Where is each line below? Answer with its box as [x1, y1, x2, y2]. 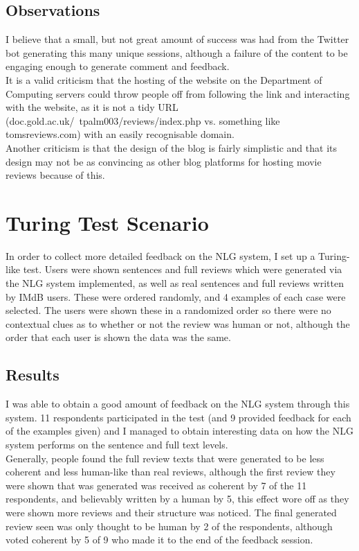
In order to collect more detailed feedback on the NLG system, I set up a [6, 248, 315, 263]
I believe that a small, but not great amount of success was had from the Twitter [6, 32, 349, 46]
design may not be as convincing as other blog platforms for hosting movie [6, 154, 322, 168]
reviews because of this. [6, 168, 105, 182]
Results [6, 364, 59, 385]
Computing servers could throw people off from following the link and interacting [6, 86, 350, 100]
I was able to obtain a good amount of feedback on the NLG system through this [6, 396, 350, 411]
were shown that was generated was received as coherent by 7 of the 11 [6, 478, 307, 492]
